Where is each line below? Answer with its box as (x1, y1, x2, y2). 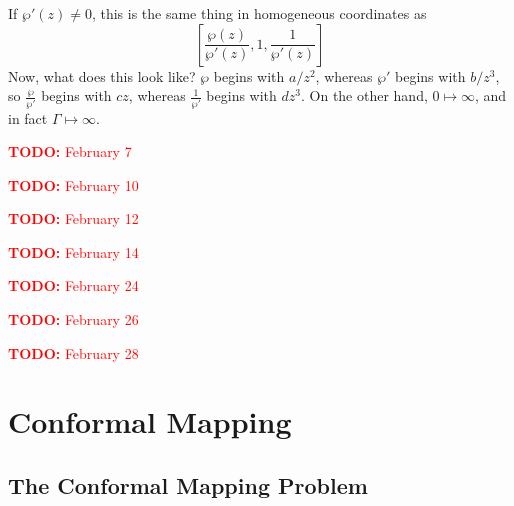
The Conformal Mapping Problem (8, 470, 368, 501)
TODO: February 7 (8, 141, 132, 162)
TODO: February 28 (8, 342, 139, 363)
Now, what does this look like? (8, 65, 196, 86)
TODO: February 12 (8, 208, 139, 229)
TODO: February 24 (8, 275, 139, 296)
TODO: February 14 (8, 241, 139, 262)
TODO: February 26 (8, 309, 139, 330)
